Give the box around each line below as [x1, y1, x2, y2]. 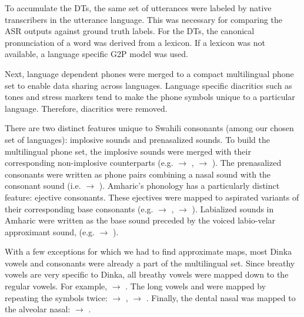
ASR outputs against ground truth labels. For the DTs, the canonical [5, 25, 255, 37]
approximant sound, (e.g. [5, 225, 95, 238]
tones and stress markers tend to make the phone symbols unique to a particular [5, 91, 295, 103]
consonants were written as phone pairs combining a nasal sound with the [5, 168, 271, 180]
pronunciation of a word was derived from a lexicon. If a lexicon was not [5, 36, 265, 48]
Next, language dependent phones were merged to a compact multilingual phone [5, 67, 294, 79]
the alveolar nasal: [5, 303, 71, 315]
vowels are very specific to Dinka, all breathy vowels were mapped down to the [5, 268, 289, 281]
